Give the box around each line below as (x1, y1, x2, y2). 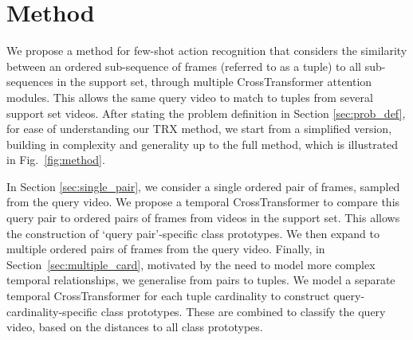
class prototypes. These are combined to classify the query (100, 303, 386, 319)
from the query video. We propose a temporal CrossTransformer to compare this (6, 193, 400, 210)
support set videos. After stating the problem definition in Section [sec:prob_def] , (6, 104, 406, 121)
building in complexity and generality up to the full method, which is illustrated (6, 135, 399, 152)
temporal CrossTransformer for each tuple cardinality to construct (6, 287, 330, 304)
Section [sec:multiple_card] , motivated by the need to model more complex (6, 256, 376, 272)
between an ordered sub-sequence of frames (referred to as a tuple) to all (6, 57, 362, 74)
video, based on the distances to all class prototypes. (6, 319, 263, 335)
